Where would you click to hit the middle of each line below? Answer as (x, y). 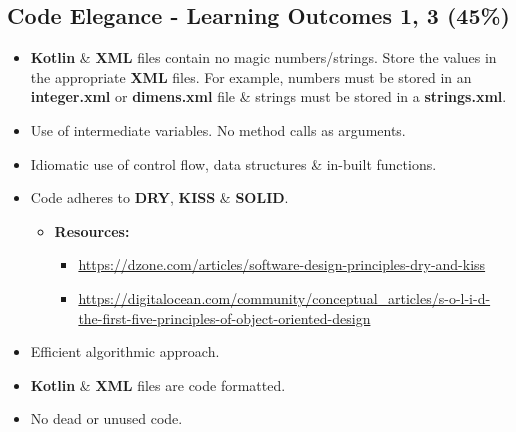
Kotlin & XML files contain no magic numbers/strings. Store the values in (263, 57)
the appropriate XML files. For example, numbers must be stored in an (251, 76)
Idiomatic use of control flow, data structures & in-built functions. (233, 163)
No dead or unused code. (106, 418)
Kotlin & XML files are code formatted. (158, 384)
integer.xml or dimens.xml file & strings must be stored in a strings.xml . (268, 96)
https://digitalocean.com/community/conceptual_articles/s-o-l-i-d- (284, 297)
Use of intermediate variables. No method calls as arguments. (218, 129)
